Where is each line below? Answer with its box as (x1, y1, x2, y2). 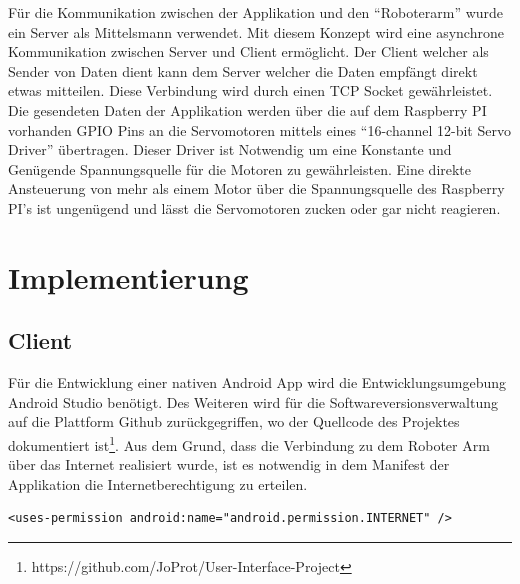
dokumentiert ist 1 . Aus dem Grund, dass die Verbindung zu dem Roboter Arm (8, 431, 490, 455)
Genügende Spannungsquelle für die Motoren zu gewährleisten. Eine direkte (8, 158, 472, 179)
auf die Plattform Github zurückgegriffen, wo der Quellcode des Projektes (8, 411, 460, 432)
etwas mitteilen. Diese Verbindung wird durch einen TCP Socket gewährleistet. (8, 80, 493, 101)
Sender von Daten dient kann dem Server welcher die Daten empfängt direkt (8, 60, 478, 81)
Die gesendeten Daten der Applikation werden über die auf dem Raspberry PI (8, 99, 487, 120)
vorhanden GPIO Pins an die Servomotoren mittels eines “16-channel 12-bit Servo (8, 119, 511, 140)
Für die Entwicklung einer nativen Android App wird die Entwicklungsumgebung (8, 372, 506, 393)
